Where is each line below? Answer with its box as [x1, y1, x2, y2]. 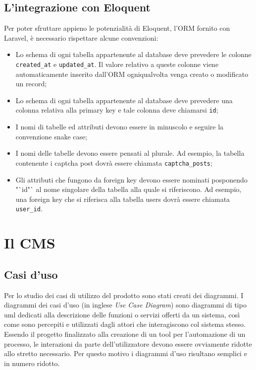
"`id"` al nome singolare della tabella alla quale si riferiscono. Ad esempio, [15, 184, 242, 194]
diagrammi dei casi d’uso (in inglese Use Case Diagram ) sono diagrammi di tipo [4, 300, 247, 310]
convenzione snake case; [15, 131, 88, 141]
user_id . [15, 203, 43, 214]
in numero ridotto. [4, 358, 60, 368]
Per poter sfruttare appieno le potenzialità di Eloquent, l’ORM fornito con [4, 23, 230, 33]
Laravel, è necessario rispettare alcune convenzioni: [4, 32, 158, 43]
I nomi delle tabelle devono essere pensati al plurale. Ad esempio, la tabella [15, 148, 245, 158]
